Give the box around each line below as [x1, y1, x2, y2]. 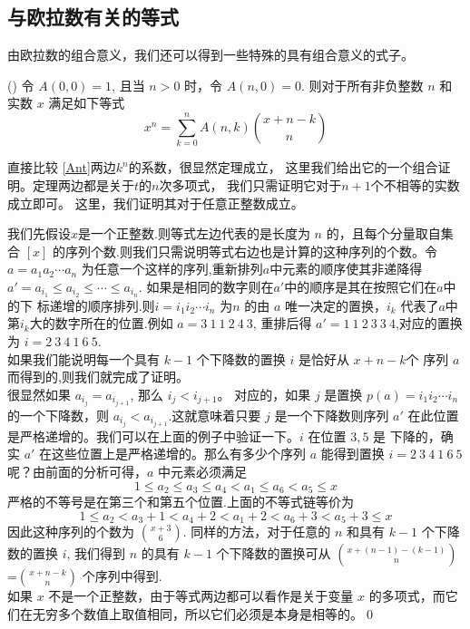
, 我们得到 [66, 544, 126, 563]
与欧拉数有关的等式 [7, 3, 179, 31]
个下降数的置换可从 [216, 544, 331, 563]
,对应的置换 [395, 314, 463, 333]
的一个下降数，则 [7, 405, 109, 424]
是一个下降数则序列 [274, 405, 389, 424]
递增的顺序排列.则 [49, 295, 155, 314]
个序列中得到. [82, 566, 162, 585]
